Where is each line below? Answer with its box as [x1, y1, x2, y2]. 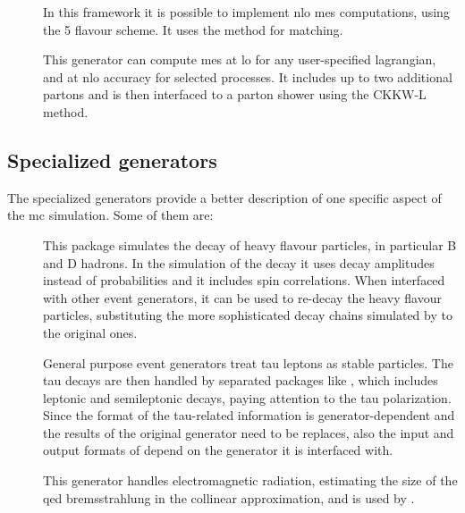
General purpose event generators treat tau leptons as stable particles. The [43, 353, 453, 372]
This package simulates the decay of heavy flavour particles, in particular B [43, 235, 457, 254]
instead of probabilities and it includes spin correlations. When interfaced [43, 271, 445, 290]
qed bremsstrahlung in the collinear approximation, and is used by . [43, 488, 415, 507]
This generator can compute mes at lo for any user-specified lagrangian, [43, 50, 436, 69]
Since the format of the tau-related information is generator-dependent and [43, 406, 455, 425]
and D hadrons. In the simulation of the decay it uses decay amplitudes [43, 253, 435, 272]
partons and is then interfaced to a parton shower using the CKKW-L [43, 85, 427, 104]
